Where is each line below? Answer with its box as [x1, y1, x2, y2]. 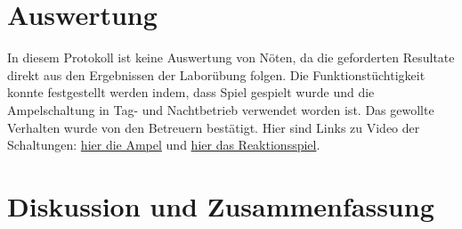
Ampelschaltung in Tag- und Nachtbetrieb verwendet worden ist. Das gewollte [7, 100, 434, 119]
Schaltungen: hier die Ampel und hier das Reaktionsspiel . [7, 135, 320, 154]
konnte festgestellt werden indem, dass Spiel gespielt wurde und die [7, 83, 375, 102]
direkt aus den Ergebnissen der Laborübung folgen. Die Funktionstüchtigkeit [7, 65, 426, 84]
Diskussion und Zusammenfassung [7, 187, 434, 224]
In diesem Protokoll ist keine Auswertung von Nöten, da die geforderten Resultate [7, 48, 455, 67]
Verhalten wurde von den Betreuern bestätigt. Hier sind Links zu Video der [7, 118, 420, 136]
